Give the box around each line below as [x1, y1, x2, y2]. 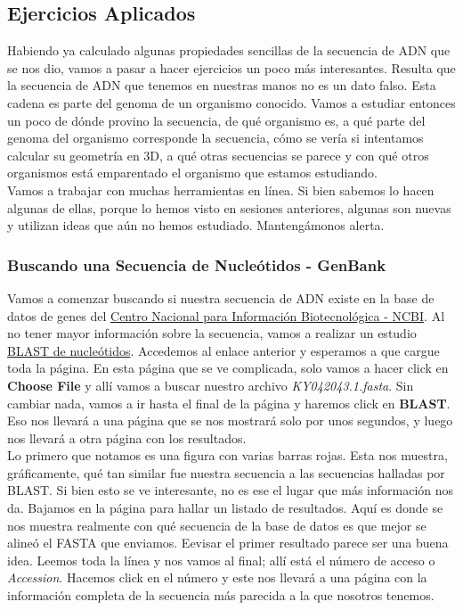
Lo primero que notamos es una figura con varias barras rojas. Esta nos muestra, [7, 446, 448, 465]
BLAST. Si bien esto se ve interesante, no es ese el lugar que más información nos [7, 481, 454, 499]
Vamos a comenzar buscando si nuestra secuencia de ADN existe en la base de [7, 288, 435, 307]
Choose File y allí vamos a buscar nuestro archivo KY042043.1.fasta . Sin [7, 375, 414, 394]
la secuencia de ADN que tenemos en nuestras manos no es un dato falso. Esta [7, 76, 436, 95]
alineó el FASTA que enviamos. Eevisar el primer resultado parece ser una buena [7, 533, 449, 552]
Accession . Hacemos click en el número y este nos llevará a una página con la [7, 568, 427, 587]
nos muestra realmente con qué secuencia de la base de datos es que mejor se [7, 515, 426, 534]
